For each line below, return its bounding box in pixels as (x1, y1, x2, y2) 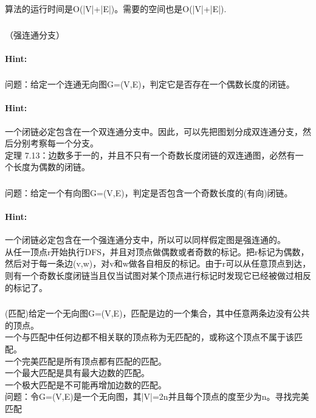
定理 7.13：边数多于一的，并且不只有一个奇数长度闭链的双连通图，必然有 (5, 148, 295, 161)
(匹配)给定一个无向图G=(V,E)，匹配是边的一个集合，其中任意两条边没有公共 (5, 307, 310, 320)
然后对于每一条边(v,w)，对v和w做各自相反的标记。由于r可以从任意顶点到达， (5, 257, 311, 270)
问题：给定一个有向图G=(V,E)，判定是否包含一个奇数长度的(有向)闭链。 (5, 186, 293, 199)
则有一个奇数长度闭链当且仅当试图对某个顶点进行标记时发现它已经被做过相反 (5, 269, 311, 282)
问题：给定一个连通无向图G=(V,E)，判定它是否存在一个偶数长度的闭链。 (5, 78, 295, 91)
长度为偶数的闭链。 (13, 160, 90, 173)
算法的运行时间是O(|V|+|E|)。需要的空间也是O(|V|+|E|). (5, 2, 227, 15)
